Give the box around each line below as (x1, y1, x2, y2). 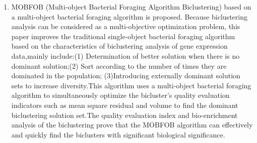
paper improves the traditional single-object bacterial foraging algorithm (11, 31, 235, 41)
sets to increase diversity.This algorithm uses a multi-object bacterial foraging (11, 80, 251, 90)
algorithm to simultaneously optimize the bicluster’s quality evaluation (11, 90, 230, 100)
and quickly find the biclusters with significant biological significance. (11, 129, 225, 139)
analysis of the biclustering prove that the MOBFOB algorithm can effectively (11, 119, 253, 130)
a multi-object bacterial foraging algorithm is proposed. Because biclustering (11, 11, 247, 22)
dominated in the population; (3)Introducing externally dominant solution (11, 70, 240, 81)
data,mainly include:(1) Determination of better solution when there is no (11, 50, 240, 61)
